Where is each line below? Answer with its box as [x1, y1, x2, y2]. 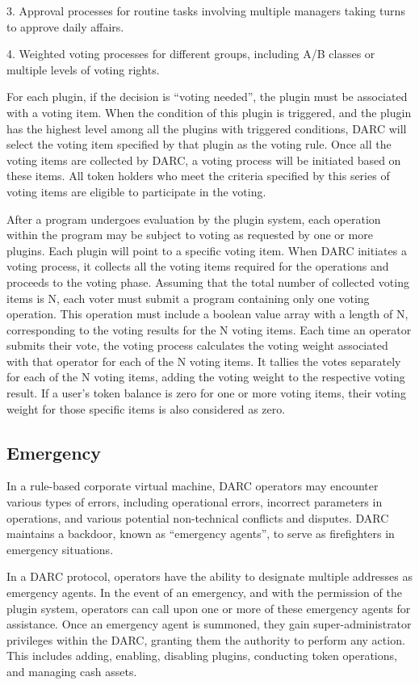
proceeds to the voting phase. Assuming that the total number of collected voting [6, 273, 409, 290]
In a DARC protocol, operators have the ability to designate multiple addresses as [6, 568, 413, 585]
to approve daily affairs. [6, 18, 124, 35]
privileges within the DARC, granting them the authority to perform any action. [6, 631, 405, 648]
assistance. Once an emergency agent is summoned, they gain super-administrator [6, 616, 412, 632]
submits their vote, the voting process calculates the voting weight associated [6, 337, 388, 354]
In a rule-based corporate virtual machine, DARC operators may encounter [6, 477, 379, 494]
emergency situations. [6, 540, 114, 557]
